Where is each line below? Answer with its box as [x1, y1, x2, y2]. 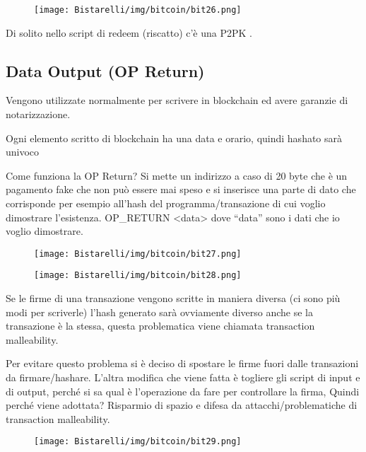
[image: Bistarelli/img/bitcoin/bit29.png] [34, 436, 242, 447]
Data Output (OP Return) [6, 59, 205, 81]
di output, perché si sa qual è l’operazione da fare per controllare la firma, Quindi [6, 383, 360, 398]
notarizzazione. [6, 107, 71, 122]
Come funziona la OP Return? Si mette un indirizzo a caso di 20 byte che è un [6, 168, 348, 182]
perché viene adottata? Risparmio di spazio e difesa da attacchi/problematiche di [6, 398, 358, 412]
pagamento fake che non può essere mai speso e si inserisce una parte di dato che [6, 182, 356, 197]
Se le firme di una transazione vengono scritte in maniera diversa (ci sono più [6, 291, 341, 306]
